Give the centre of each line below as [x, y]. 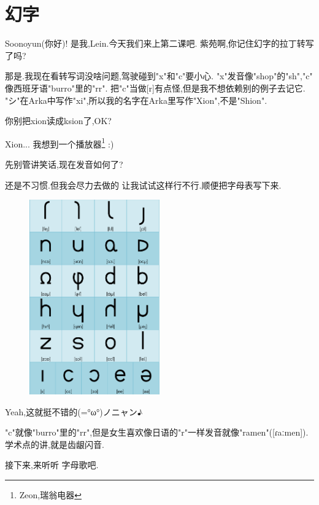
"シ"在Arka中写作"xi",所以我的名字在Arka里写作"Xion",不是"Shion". [136, 100]
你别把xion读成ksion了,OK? [58, 121]
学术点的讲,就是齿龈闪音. [55, 444]
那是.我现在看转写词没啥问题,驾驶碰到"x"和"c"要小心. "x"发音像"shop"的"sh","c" [159, 76]
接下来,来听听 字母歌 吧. [52, 465]
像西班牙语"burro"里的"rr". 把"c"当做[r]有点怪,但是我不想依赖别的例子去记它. [155, 88]
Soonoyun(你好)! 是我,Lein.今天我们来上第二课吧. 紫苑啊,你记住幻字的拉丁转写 [159, 43]
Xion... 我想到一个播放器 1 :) [60, 143]
